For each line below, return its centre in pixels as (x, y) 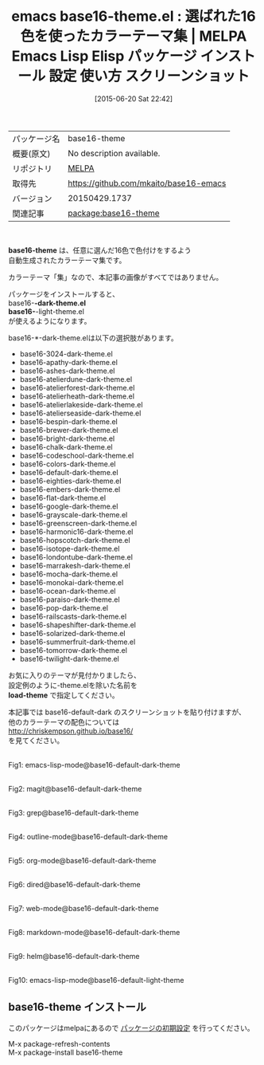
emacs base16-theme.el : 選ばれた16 (134, 16)
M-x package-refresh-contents (59, 1043)
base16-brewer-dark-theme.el (69, 430)
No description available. (114, 153)
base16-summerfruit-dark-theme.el (78, 642)
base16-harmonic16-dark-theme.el (76, 532)
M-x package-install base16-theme (66, 1052)
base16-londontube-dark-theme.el (76, 557)
